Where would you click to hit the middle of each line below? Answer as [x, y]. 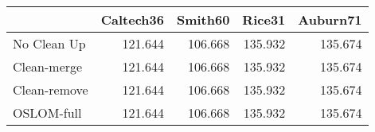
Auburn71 [330, 19]
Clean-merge [48, 66]
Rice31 [264, 19]
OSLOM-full [47, 113]
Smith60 [203, 19]
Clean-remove [51, 89]
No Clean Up [49, 43]
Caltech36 [132, 19]
